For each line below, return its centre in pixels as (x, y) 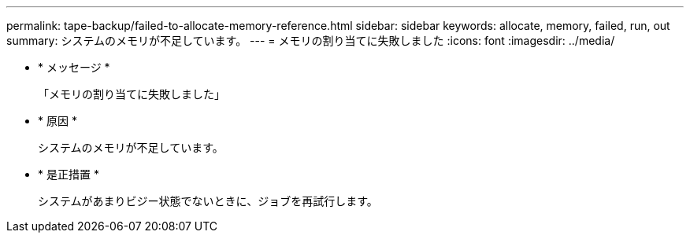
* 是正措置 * (69, 174)
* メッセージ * (74, 67)
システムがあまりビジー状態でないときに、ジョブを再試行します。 (208, 201)
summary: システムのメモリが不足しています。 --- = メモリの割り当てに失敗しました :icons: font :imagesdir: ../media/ (311, 40)
